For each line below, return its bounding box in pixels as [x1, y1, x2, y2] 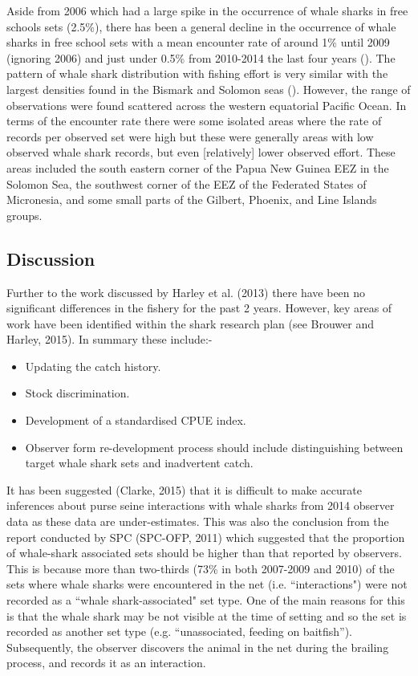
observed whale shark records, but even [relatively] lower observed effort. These [6, 144, 396, 161]
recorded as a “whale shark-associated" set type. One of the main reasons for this [6, 592, 405, 609]
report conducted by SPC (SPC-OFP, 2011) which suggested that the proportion [6, 528, 405, 545]
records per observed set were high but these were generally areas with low [6, 128, 374, 145]
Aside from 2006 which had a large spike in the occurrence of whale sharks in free [6, 2, 408, 18]
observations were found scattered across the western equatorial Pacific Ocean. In [6, 96, 407, 113]
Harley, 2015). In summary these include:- [6, 331, 213, 348]
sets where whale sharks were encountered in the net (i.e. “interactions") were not [6, 576, 408, 593]
